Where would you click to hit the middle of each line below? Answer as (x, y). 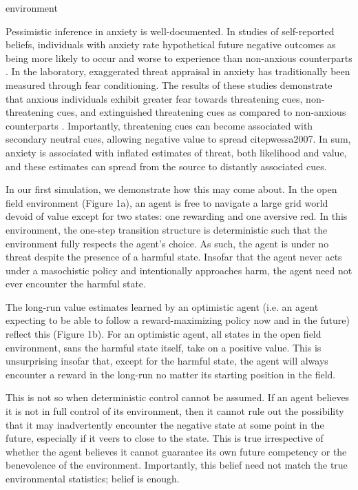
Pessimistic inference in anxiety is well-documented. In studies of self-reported (170, 31)
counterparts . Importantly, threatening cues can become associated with (159, 125)
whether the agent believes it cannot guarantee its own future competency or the (176, 451)
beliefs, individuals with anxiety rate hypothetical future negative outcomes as (171, 44)
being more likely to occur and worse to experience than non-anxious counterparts (179, 58)
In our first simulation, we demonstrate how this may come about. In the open (171, 189)
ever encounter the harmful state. (76, 284)
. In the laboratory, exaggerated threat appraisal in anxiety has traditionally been (178, 71)
